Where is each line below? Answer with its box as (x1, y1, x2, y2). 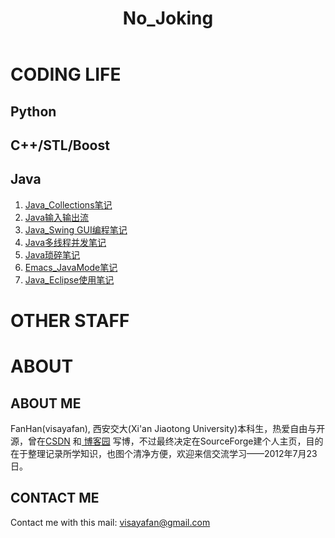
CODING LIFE (10, 63, 122, 86)
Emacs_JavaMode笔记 (24, 261, 118, 273)
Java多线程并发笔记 (24, 236, 107, 248)
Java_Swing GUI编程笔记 (24, 223, 128, 236)
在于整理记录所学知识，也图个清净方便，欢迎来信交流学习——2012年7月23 (10, 447, 318, 459)
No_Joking (122, 7, 214, 30)
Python (10, 103, 57, 120)
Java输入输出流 (24, 211, 90, 223)
